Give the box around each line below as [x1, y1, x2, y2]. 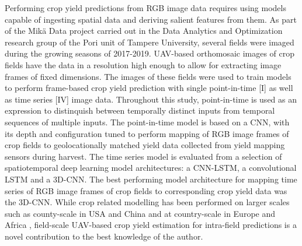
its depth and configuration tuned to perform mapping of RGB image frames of [5, 127, 289, 139]
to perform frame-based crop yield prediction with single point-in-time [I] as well [5, 82, 293, 94]
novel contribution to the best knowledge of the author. [5, 230, 203, 242]
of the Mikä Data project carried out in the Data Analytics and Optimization [5, 24, 283, 37]
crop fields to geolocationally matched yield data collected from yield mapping [5, 139, 285, 151]
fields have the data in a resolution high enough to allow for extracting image [5, 58, 282, 71]
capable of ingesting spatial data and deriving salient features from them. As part [5, 13, 297, 25]
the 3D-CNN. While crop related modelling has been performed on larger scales [5, 196, 290, 208]
